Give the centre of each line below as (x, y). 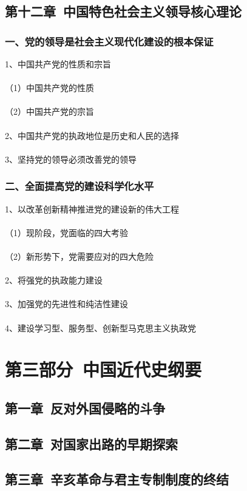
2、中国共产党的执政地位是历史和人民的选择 (92, 135)
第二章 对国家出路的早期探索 (92, 443)
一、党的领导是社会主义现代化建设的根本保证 (109, 41)
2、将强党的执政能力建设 (54, 280)
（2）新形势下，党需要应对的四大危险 (79, 256)
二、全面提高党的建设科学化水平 (80, 186)
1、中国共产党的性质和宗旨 (58, 64)
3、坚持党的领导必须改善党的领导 (71, 159)
